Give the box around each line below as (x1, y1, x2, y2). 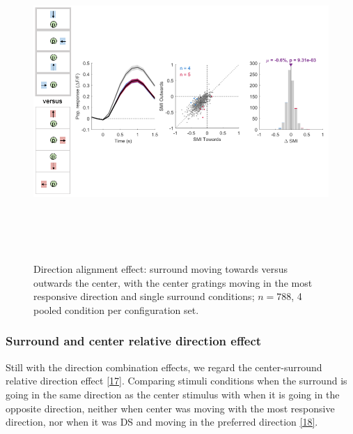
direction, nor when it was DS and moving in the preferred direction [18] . (6, 414, 318, 429)
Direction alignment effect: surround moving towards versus (33, 262, 288, 276)
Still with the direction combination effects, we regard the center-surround (6, 359, 322, 374)
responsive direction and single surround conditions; (33, 289, 255, 304)
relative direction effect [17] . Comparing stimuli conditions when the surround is (6, 373, 347, 388)
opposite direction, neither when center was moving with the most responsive (6, 401, 335, 415)
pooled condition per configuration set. (33, 302, 199, 317)
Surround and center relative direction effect (6, 332, 262, 350)
